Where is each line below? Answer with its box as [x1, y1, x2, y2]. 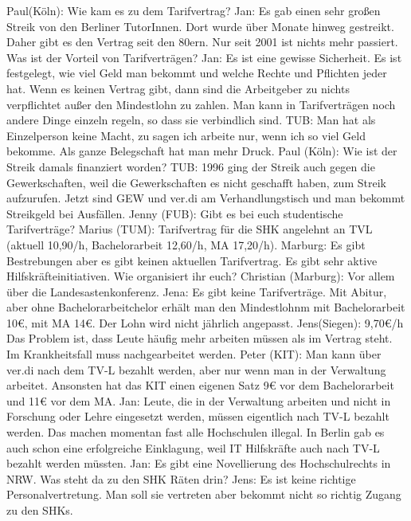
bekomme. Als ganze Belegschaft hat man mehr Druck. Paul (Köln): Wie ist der [6, 143, 397, 159]
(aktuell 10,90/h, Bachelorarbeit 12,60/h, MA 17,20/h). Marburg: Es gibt [6, 236, 366, 253]
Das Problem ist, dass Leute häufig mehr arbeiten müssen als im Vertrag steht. [6, 330, 393, 347]
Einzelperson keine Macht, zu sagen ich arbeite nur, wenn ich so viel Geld [6, 127, 366, 143]
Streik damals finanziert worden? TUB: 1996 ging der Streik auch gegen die [6, 158, 375, 174]
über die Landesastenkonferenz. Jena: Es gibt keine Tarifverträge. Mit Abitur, [6, 283, 387, 300]
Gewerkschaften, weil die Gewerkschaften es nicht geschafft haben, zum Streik [6, 174, 386, 190]
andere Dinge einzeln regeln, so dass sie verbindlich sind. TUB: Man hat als [6, 112, 376, 128]
